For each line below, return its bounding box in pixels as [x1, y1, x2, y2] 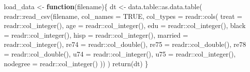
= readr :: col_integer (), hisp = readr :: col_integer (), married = [4, 29, 188, 40]
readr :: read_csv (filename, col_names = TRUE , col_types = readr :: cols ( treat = [4, 11, 242, 21]
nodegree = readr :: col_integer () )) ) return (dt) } [4, 58, 148, 68]
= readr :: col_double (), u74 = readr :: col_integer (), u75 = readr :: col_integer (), [4, 48, 236, 58]
